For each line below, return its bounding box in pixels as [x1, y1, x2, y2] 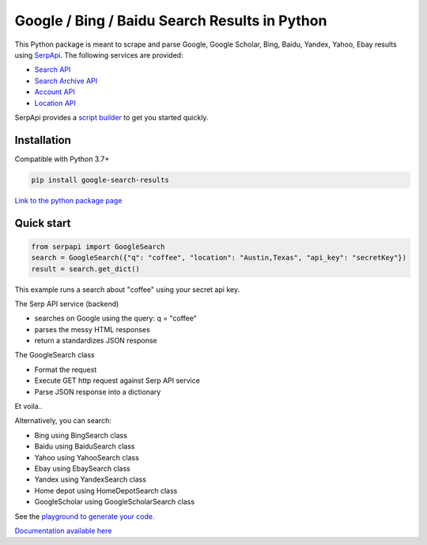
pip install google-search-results [31, 175, 169, 184]
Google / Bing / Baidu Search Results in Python [14, 12, 327, 29]
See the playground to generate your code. [14, 511, 155, 521]
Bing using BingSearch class [34, 430, 128, 440]
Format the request [34, 365, 97, 374]
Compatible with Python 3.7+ [14, 154, 110, 164]
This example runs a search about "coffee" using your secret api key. [14, 285, 240, 294]
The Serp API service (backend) [14, 299, 119, 308]
